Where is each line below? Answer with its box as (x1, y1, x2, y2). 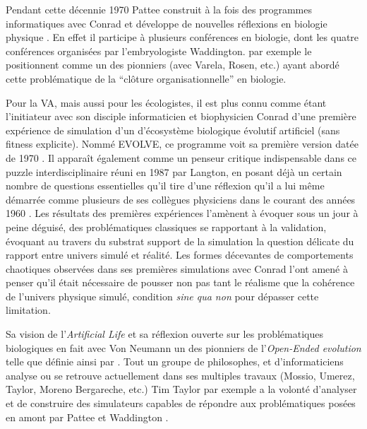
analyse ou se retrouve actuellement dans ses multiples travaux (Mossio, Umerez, (6, 368, 355, 382)
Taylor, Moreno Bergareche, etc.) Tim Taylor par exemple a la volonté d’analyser (6, 382, 357, 396)
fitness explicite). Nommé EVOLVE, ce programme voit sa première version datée (6, 136, 359, 151)
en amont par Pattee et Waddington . (6, 409, 169, 424)
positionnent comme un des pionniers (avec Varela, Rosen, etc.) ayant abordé (6, 57, 339, 72)
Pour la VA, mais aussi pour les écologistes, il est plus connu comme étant (6, 95, 327, 110)
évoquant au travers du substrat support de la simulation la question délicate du (6, 233, 354, 248)
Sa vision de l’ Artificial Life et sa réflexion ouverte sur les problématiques (6, 327, 323, 341)
